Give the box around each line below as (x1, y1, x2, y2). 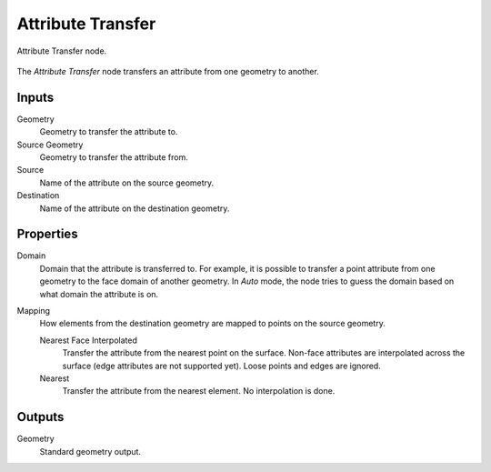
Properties (16, 226, 78, 242)
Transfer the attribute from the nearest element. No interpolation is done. (62, 386, 336, 397)
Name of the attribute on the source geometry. (39, 177, 215, 188)
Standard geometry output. (39, 446, 141, 457)
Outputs (16, 409, 65, 425)
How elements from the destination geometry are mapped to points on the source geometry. (39, 318, 386, 329)
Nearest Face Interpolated (39, 335, 138, 346)
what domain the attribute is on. (39, 288, 159, 299)
